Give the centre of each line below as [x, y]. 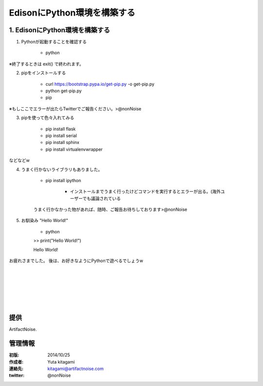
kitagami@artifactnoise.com [76, 368]
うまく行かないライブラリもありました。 [62, 169]
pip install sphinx [63, 142]
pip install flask [61, 129]
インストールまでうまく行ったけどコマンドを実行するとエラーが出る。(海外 [145, 192]
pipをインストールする [44, 73]
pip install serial [61, 135]
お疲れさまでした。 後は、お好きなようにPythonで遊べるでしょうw [76, 261]
